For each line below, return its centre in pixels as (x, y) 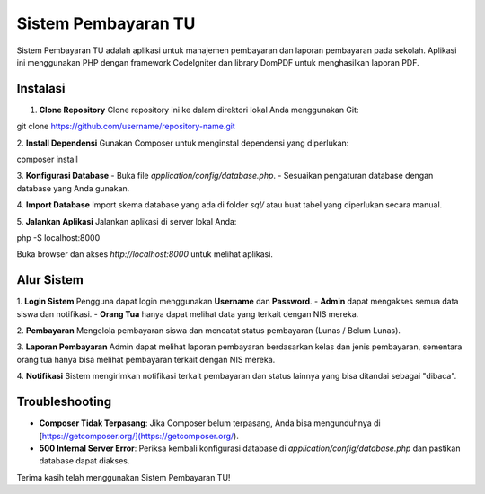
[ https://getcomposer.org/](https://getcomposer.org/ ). (139, 436)
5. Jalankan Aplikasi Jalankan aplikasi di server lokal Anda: (127, 221)
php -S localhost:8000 (58, 237)
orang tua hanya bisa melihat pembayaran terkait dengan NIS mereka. (146, 359)
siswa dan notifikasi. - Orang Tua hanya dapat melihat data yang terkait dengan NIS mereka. (188, 313)
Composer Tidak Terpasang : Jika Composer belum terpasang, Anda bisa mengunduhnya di (210, 423)
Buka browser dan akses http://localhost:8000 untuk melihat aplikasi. (145, 254)
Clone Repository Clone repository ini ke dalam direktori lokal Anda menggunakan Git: (199, 110)
